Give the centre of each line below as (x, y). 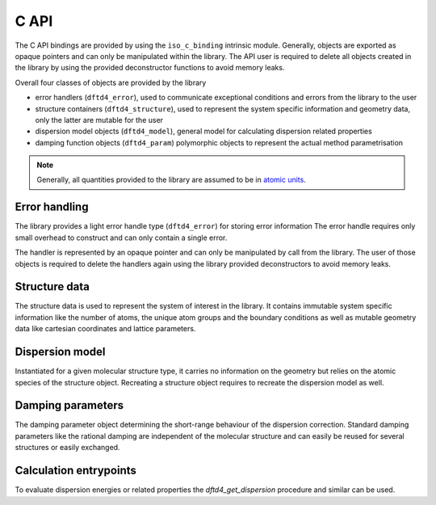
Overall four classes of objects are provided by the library (111, 82)
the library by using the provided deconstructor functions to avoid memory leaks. (150, 68)
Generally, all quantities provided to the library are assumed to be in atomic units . (171, 180)
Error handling (52, 207)
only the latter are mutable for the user (99, 120)
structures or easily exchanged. (67, 448)
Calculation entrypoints (76, 471)
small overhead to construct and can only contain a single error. (121, 238)
